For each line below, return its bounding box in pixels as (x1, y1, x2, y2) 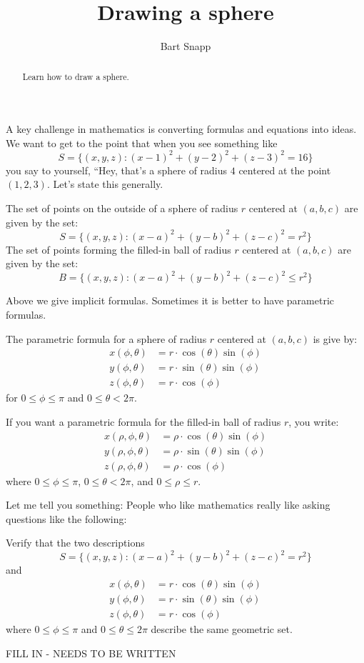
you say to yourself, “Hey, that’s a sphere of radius (6, 162, 228, 177)
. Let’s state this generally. (46, 176, 163, 191)
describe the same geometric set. (151, 622, 293, 637)
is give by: (313, 331, 358, 346)
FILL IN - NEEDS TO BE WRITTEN (6, 645, 176, 660)
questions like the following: (6, 511, 127, 526)
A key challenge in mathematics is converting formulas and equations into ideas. (6, 121, 357, 136)
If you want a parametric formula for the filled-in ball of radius (6, 414, 281, 429)
